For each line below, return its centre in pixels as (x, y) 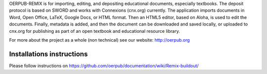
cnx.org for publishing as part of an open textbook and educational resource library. (94, 31)
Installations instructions (48, 54)
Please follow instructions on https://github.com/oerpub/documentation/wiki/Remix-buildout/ (104, 66)
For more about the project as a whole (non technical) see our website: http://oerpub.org (99, 40)
